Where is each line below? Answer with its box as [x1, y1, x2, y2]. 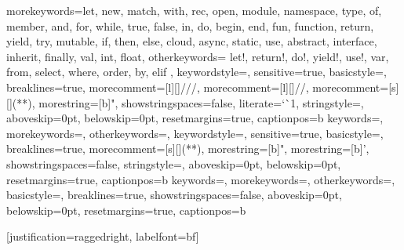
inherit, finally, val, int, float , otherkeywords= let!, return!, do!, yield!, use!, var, [6, 48, 389, 64]
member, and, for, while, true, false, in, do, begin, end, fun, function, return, [6, 17, 374, 34]
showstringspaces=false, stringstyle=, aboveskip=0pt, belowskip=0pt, [6, 155, 341, 172]
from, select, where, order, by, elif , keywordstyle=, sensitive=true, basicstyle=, [6, 63, 387, 80]
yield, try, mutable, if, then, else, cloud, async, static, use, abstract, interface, [6, 33, 377, 49]
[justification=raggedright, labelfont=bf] [6, 228, 199, 245]
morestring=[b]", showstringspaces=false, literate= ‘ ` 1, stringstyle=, [38, 94, 364, 111]
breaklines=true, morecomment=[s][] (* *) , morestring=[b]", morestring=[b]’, [6, 140, 369, 157]
